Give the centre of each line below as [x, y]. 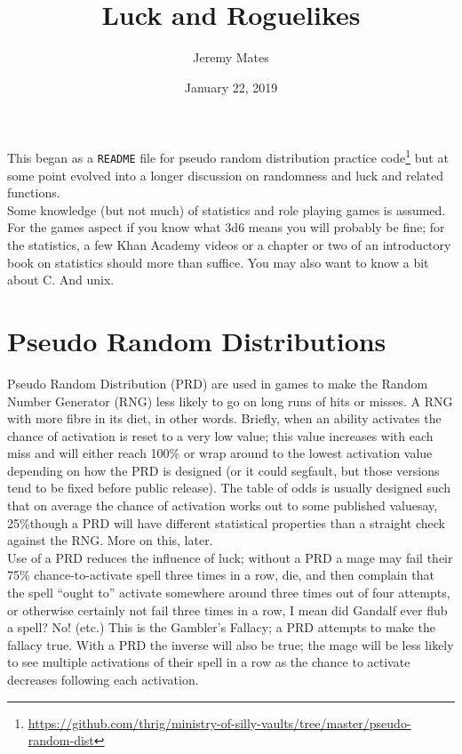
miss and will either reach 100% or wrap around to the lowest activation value [220, 453]
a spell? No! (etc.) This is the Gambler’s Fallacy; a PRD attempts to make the [221, 627]
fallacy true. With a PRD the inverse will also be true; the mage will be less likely [231, 644]
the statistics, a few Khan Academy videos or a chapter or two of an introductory [229, 245]
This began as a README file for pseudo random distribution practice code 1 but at [228, 156]
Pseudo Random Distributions [197, 340]
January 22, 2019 [231, 87]
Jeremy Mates [231, 57]
